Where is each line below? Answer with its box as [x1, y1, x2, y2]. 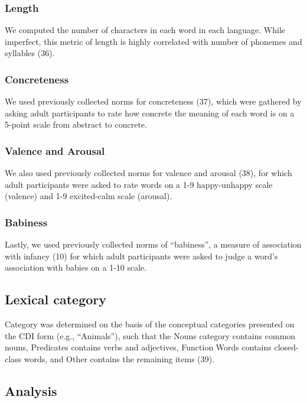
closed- [274, 341, 299, 353]
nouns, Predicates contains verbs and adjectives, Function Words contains [5, 341, 272, 353]
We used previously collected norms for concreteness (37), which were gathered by [5, 95, 302, 108]
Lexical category [5, 290, 107, 308]
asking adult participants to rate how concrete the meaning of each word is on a [5, 106, 295, 119]
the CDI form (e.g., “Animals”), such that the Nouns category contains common [5, 329, 296, 342]
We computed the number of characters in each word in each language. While [5, 24, 286, 36]
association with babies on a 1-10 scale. [5, 261, 147, 274]
